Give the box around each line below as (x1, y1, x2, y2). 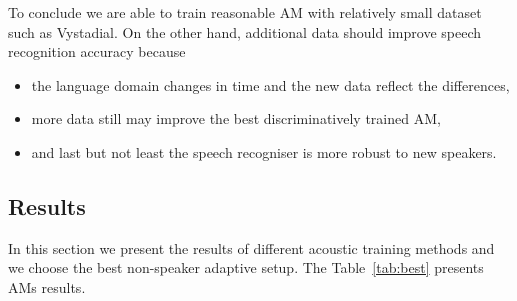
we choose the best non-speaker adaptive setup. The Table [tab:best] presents (8, 257, 484, 278)
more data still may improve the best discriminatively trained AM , (31, 108, 441, 129)
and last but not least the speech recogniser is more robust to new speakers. (31, 141, 497, 162)
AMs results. (8, 276, 86, 297)
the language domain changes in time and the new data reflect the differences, (31, 74, 510, 95)
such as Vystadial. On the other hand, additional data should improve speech (8, 21, 482, 42)
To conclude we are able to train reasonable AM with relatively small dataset (8, 2, 482, 22)
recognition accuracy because (8, 41, 186, 62)
